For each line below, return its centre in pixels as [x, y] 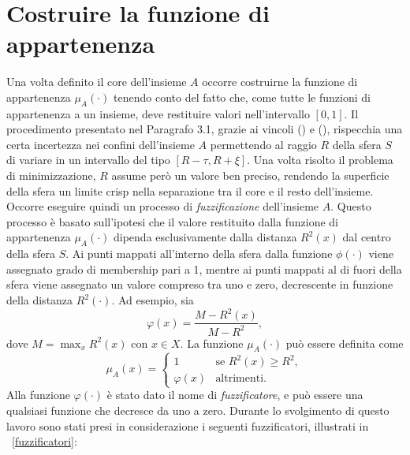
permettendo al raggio [263, 144]
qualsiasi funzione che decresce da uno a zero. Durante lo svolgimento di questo [198, 410]
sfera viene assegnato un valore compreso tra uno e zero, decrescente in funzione [200, 284]
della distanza [40, 300]
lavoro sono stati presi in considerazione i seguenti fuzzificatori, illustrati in [188, 425]
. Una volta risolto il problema [320, 160]
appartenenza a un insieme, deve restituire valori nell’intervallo [158, 113]
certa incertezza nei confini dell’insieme [101, 144]
